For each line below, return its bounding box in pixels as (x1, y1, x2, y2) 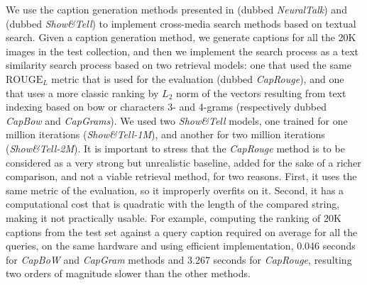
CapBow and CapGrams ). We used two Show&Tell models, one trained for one (6, 113, 348, 128)
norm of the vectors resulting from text (175, 85, 346, 100)
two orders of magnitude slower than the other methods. (6, 266, 251, 281)
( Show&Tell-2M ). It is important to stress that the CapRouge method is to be (6, 140, 345, 155)
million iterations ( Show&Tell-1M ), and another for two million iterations (6, 127, 325, 142)
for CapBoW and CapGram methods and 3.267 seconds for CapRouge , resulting (6, 252, 352, 267)
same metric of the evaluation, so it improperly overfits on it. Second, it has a (6, 182, 344, 197)
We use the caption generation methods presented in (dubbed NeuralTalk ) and (6, 2, 347, 16)
